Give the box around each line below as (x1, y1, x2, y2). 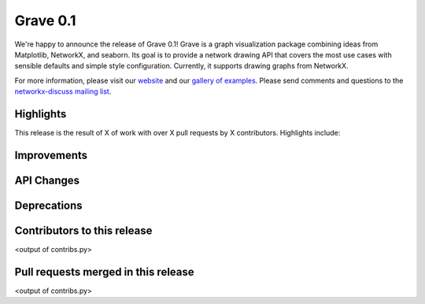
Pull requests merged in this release (14, 265, 194, 279)
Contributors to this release (14, 224, 153, 237)
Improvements (14, 148, 88, 161)
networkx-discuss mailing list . (14, 87, 112, 96)
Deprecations (14, 198, 83, 212)
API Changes (14, 173, 80, 187)
